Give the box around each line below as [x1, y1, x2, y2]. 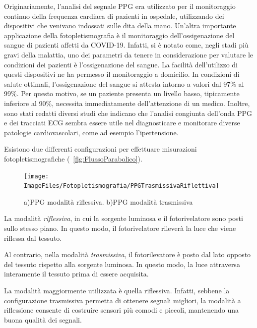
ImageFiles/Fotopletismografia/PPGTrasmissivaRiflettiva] [24, 182, 219, 190]
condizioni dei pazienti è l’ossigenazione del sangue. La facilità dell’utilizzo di [4, 59, 238, 69]
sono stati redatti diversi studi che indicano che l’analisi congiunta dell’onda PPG [4, 108, 252, 118]
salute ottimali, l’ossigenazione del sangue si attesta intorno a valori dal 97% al [4, 78, 244, 89]
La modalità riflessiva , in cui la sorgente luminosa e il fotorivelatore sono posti [4, 213, 243, 223]
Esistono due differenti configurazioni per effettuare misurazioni [4, 144, 197, 154]
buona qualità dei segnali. [4, 314, 82, 325]
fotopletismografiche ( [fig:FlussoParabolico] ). [4, 153, 142, 164]
